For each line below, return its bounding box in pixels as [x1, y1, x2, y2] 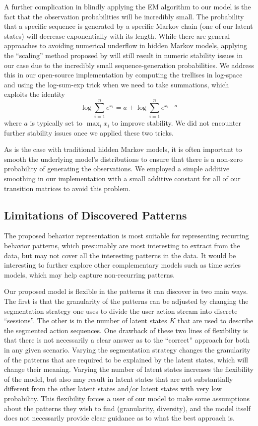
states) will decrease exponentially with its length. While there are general [4, 30, 230, 41]
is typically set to [30, 118, 83, 128]
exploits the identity [4, 89, 65, 99]
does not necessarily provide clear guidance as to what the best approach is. [4, 413, 235, 423]
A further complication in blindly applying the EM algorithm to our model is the [4, 1, 251, 11]
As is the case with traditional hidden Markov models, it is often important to [4, 144, 242, 154]
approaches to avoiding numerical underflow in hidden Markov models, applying [4, 40, 247, 51]
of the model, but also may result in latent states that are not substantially [4, 373, 233, 384]
